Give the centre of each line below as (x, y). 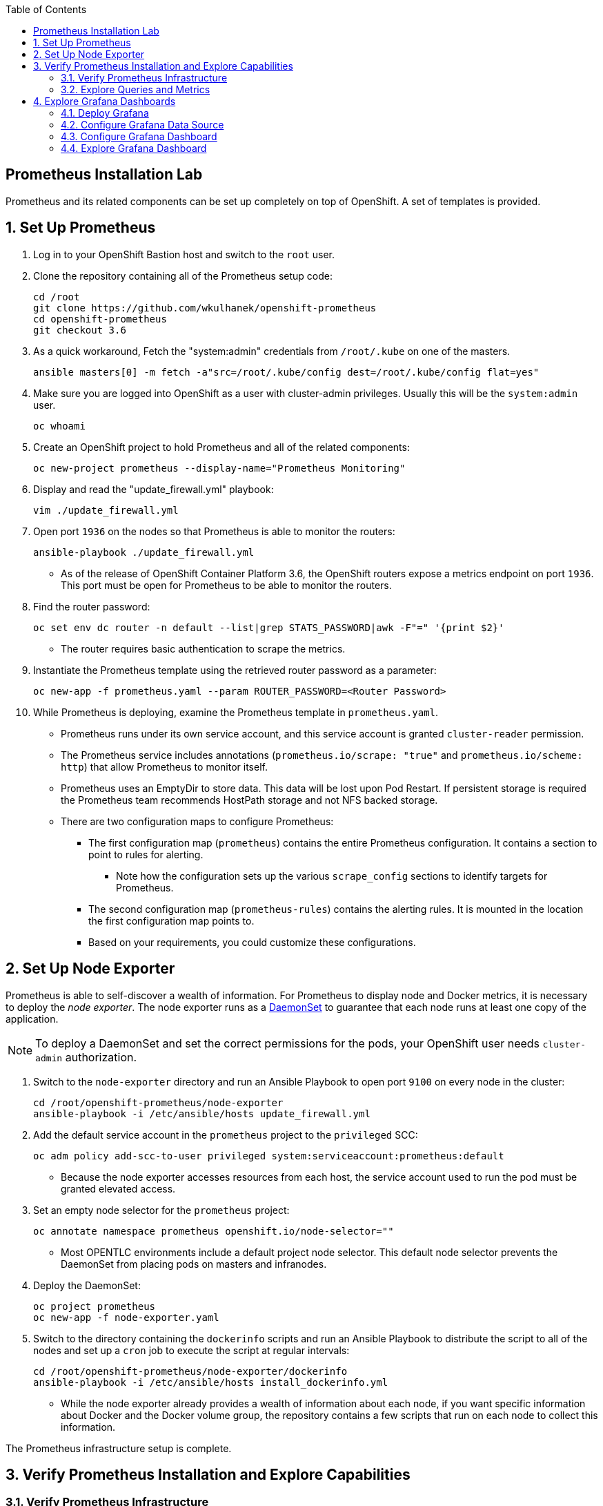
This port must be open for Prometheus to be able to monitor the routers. (226, 585)
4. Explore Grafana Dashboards (105, 101)
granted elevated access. (118, 1188)
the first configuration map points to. (171, 920)
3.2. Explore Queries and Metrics (136, 89)
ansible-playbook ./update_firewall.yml (144, 552)
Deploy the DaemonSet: (87, 1285)
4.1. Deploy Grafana (105, 113)
